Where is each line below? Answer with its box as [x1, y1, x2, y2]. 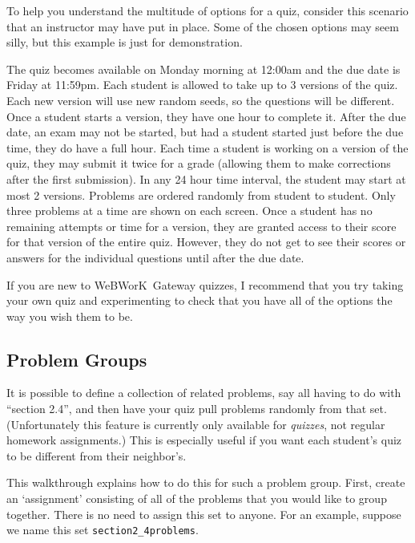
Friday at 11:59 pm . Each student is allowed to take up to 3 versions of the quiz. [6, 76, 398, 93]
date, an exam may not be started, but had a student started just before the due [6, 124, 404, 140]
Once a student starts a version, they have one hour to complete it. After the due [6, 107, 406, 124]
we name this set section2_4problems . [6, 521, 199, 538]
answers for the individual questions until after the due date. [6, 249, 304, 265]
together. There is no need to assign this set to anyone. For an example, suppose [6, 505, 401, 522]
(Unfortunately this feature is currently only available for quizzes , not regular [6, 415, 385, 432]
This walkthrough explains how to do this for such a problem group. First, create [6, 474, 405, 491]
